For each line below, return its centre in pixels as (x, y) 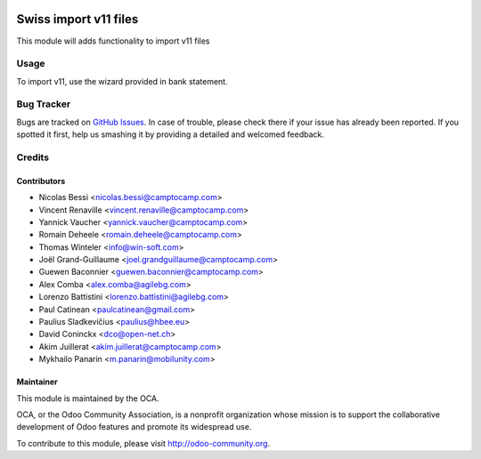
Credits (33, 157)
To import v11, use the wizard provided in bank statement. (122, 81)
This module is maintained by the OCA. (88, 398)
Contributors (41, 181)
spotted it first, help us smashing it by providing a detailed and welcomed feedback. (170, 134)
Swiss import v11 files (77, 19)
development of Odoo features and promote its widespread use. (134, 427)
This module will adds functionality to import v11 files (113, 41)
